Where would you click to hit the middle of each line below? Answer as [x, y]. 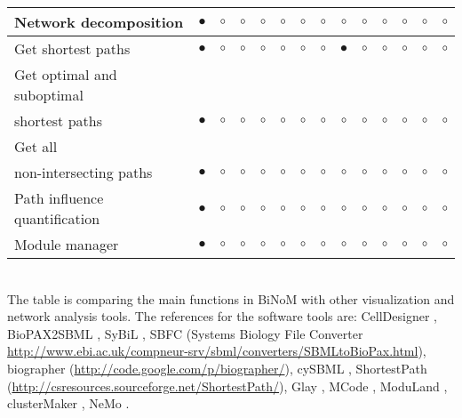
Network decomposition [99, 22]
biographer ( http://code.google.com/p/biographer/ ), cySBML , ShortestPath [217, 368]
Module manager [67, 244]
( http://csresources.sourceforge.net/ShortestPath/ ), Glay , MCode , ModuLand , [227, 386]
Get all [36, 146]
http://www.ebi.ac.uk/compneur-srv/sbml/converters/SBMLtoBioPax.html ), [217, 351]
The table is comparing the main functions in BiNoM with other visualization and [231, 298]
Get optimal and [66, 74]
